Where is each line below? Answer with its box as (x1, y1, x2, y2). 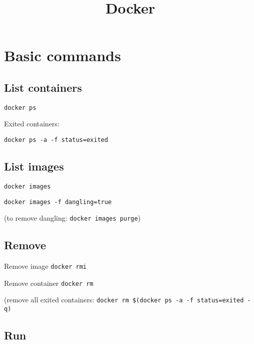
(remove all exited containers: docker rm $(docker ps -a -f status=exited (4, 294, 244, 305)
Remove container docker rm (4, 277, 94, 288)
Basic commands (4, 45, 121, 66)
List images (4, 158, 64, 174)
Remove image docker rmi (4, 261, 87, 271)
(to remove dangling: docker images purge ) (4, 213, 141, 223)
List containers (4, 79, 82, 95)
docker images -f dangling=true (4, 198, 112, 206)
